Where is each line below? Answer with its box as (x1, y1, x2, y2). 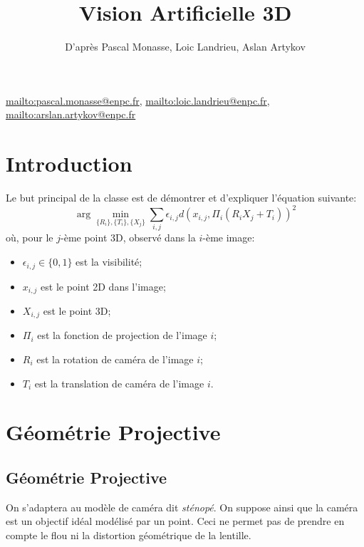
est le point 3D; (43, 303, 111, 318)
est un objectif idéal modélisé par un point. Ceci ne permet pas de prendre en (6, 514, 345, 528)
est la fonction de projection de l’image (37, 328, 207, 343)
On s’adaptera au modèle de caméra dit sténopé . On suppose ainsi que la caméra (6, 499, 358, 514)
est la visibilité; (76, 254, 142, 269)
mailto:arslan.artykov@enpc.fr (6, 107, 136, 122)
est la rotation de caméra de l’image (36, 352, 194, 366)
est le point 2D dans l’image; (41, 278, 166, 293)
